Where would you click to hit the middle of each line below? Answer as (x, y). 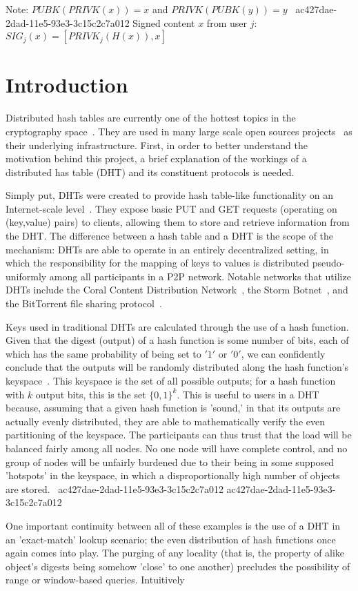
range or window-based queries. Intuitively (95, 580)
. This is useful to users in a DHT (248, 394)
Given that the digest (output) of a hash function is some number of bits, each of (177, 340)
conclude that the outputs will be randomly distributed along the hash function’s (177, 367)
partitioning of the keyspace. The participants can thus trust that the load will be (179, 435)
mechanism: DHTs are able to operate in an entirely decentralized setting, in (167, 249)
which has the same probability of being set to (103, 353)
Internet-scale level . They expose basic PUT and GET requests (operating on (171, 208)
